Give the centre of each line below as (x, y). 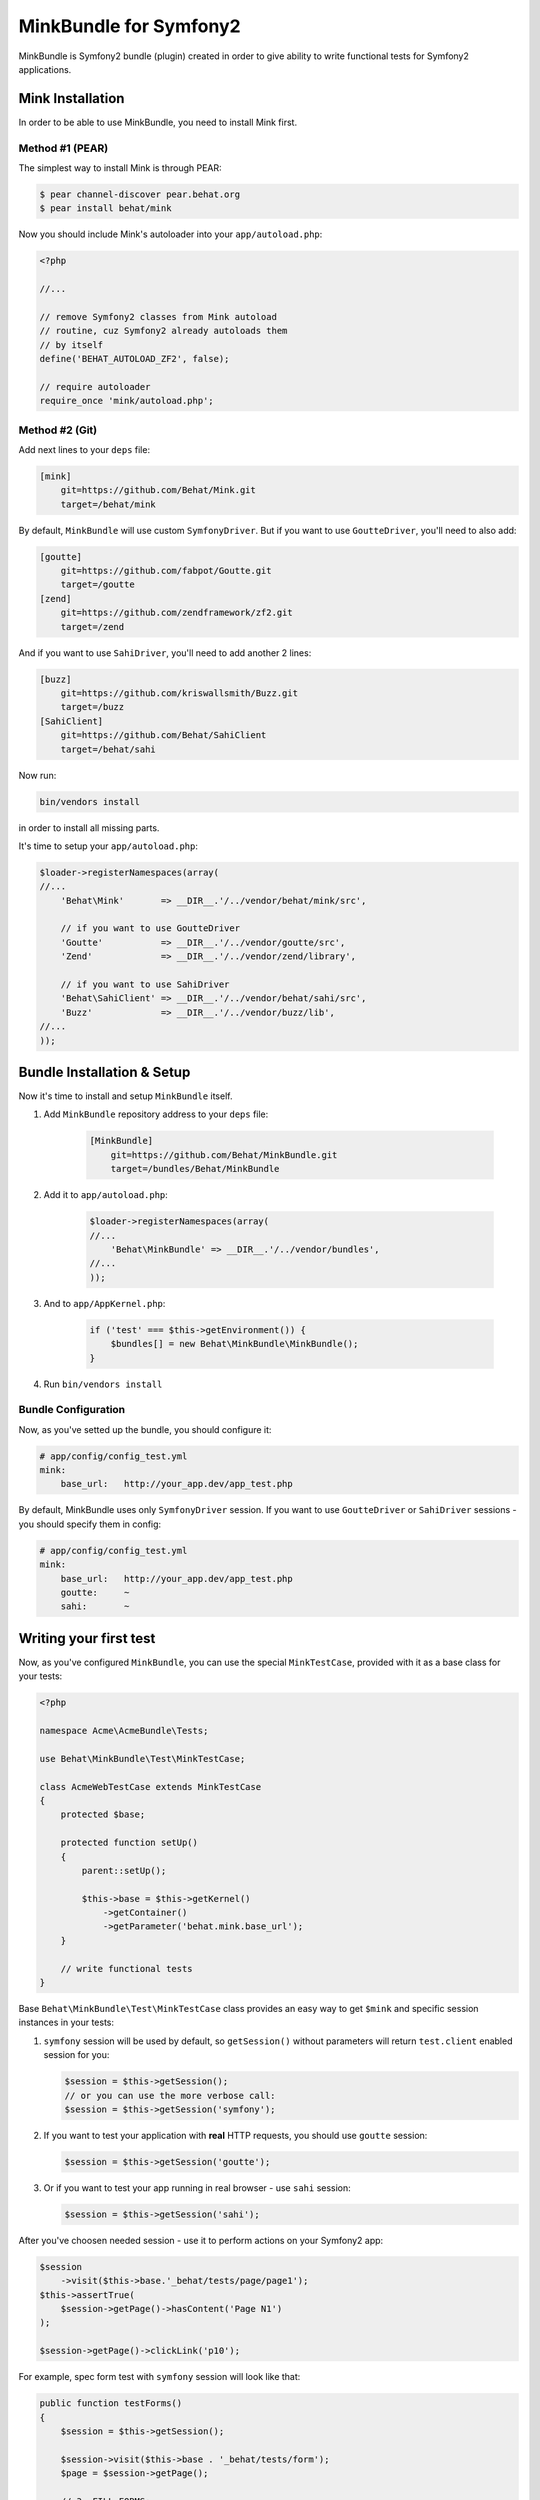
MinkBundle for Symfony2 (129, 26)
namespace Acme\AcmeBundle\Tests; (124, 1730)
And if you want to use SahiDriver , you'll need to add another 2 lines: (165, 652)
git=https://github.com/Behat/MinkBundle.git (224, 1154)
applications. (45, 69)
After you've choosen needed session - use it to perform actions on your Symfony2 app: (201, 2240)
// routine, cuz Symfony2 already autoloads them (163, 331)
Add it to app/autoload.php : (106, 1195)
